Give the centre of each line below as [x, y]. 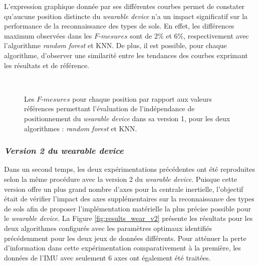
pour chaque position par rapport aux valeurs [142, 98]
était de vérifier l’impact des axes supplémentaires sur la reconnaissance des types [129, 199]
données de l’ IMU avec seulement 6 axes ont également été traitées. [107, 257]
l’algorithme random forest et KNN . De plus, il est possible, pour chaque [115, 45]
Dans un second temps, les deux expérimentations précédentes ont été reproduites [129, 169]
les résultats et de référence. [47, 65]
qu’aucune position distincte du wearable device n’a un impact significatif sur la [126, 16]
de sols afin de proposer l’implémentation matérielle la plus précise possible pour [128, 208]
